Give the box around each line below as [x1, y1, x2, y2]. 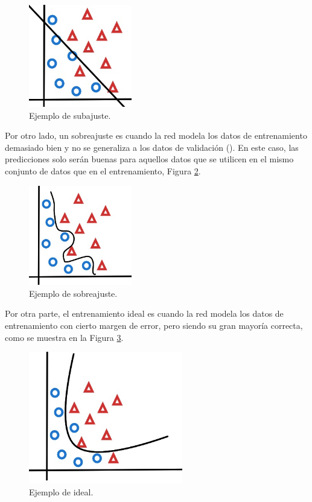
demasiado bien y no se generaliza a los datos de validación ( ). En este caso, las [5, 141, 299, 153]
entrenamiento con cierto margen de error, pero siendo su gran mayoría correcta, [5, 319, 303, 332]
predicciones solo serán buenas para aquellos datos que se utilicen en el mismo [5, 153, 294, 165]
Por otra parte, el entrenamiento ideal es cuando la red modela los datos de [5, 307, 284, 320]
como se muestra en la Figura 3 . [5, 331, 124, 343]
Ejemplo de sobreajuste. [29, 287, 118, 299]
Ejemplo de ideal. [29, 485, 94, 498]
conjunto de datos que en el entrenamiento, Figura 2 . [5, 164, 201, 177]
